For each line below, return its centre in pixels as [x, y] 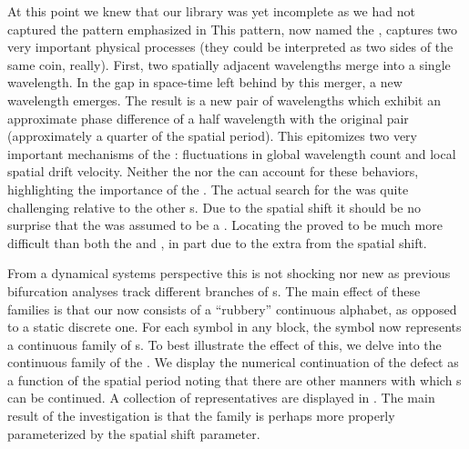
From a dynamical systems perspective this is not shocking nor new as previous [229, 273]
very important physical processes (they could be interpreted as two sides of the [230, 47]
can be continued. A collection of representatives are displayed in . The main [221, 398]
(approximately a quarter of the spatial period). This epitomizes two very [212, 136]
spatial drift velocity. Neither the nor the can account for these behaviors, [213, 171]
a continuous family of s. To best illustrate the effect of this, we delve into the [224, 344]
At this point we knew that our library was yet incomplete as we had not [211, 11]
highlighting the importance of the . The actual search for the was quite [208, 189]
